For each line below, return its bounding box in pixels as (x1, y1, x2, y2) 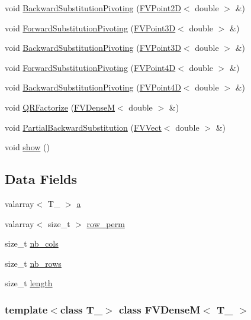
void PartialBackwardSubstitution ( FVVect (5, 121, 162, 133)
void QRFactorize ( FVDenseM (5, 101, 115, 113)
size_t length (5, 277, 53, 289)
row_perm (86, 217, 125, 230)
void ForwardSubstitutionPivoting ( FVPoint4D (5, 61, 176, 73)
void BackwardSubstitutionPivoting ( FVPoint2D (5, 2, 181, 14)
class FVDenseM (119, 302, 201, 316)
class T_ (60, 302, 103, 316)
